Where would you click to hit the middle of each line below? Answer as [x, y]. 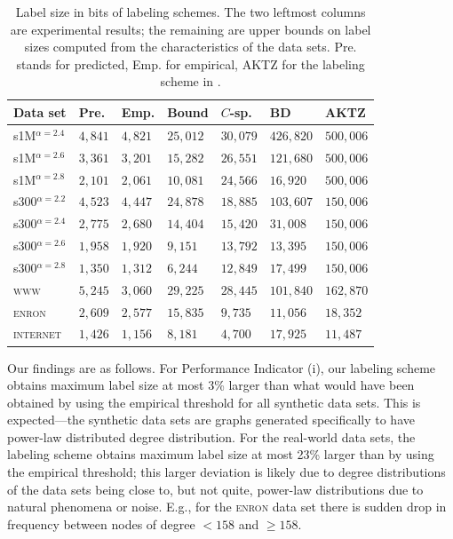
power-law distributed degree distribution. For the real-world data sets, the [211, 436]
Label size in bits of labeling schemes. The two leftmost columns [191, 12]
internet [38, 333]
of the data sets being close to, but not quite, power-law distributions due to [215, 489]
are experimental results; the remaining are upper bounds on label [191, 29]
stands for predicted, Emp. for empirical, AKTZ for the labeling [191, 63]
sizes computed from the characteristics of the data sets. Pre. [191, 47]
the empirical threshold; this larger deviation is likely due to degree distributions [226, 472]
